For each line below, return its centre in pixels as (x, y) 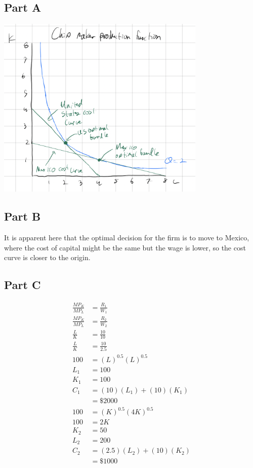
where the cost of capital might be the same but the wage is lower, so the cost (125, 247)
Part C (23, 285)
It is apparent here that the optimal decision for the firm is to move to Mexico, (127, 238)
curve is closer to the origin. (47, 257)
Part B (23, 216)
